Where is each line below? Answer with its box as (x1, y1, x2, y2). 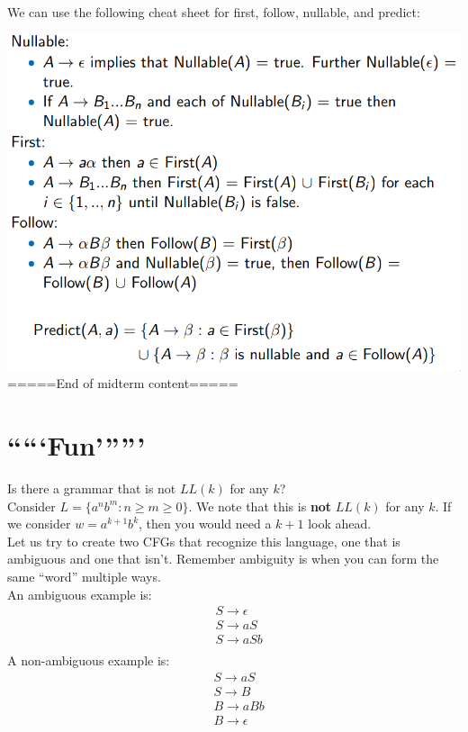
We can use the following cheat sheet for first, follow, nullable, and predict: (7, 3, 420, 21)
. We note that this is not (188, 496, 332, 515)
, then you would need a (139, 514, 272, 533)
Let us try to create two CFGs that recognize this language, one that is (7, 531, 400, 550)
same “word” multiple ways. (7, 567, 161, 586)
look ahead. (308, 514, 372, 533)
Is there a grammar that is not (7, 479, 176, 498)
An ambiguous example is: (7, 584, 152, 603)
